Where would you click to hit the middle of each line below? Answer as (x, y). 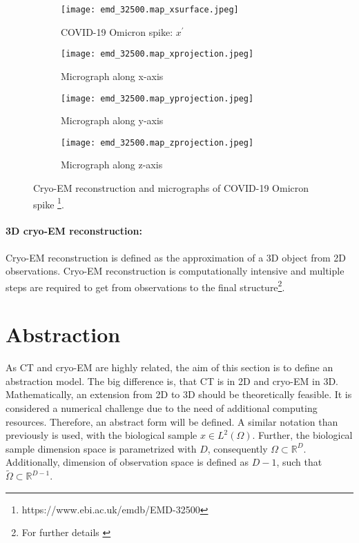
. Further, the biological (302, 435)
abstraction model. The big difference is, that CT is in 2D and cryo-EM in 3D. (172, 381)
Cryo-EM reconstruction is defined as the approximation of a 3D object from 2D (176, 257)
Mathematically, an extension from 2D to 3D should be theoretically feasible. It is (179, 394)
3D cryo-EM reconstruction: (74, 231)
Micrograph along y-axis (112, 120)
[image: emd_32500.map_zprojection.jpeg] (157, 142)
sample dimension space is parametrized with (101, 448)
